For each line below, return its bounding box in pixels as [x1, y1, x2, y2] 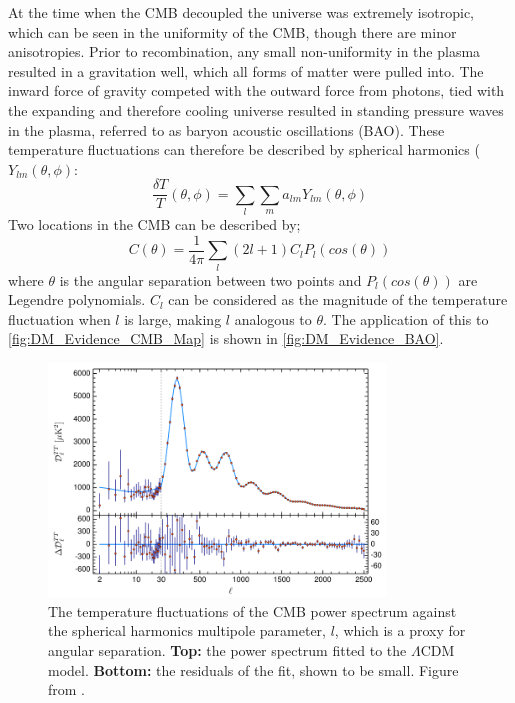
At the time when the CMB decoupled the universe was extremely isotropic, [8, 2, 474, 22]
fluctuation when [8, 308, 111, 329]
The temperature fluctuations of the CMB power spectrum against [48, 600, 457, 621]
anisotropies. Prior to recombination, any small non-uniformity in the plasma [8, 41, 481, 62]
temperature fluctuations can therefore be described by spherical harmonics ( [8, 139, 480, 160]
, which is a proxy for [334, 620, 466, 641]
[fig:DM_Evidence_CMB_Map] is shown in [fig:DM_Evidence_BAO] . [8, 328, 444, 349]
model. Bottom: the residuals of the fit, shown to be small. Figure [48, 659, 459, 680]
